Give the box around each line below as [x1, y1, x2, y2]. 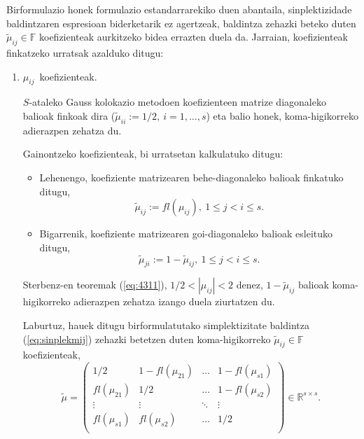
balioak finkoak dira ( [22, 108, 115, 123]
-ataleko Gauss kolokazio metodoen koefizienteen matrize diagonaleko [29, 95, 326, 109]
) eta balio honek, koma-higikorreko [206, 108, 358, 123]
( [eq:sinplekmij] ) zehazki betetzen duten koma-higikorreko [22, 331, 271, 346]
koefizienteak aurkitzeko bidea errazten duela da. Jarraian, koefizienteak [38, 29, 349, 44]
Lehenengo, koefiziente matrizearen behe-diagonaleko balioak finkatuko [39, 169, 344, 184]
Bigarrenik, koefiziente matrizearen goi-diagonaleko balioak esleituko [39, 226, 333, 241]
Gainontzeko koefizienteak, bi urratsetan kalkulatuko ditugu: [22, 146, 283, 161]
